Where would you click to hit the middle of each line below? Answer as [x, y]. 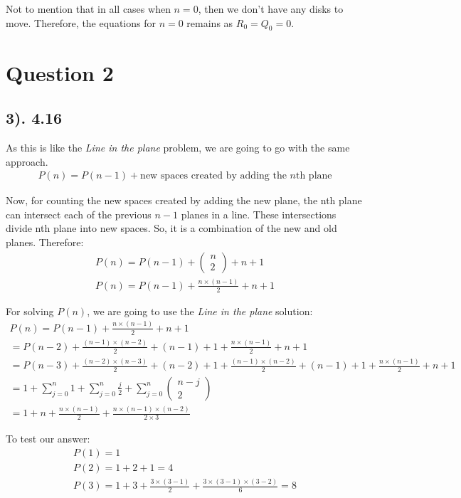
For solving [30, 311]
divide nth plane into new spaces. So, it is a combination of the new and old [171, 228]
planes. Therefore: [45, 242]
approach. [27, 161]
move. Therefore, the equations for [81, 22]
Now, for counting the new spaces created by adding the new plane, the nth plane [184, 200]
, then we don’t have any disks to [271, 9]
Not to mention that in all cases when [88, 9]
